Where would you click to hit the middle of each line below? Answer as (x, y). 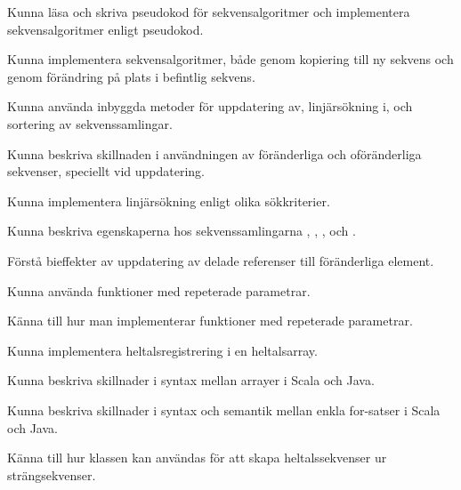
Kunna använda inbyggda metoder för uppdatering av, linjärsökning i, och (210, 106)
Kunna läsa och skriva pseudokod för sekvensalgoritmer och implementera (209, 12)
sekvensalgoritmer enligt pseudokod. (105, 29)
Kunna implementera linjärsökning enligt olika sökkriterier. (169, 201)
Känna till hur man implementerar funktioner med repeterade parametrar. (210, 321)
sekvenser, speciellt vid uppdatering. (106, 171)
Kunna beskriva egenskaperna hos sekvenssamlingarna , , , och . (182, 231)
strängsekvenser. (52, 474)
